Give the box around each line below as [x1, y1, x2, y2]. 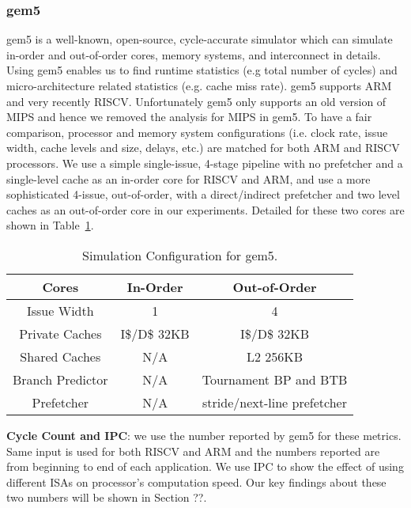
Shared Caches [20, 347, 101, 366]
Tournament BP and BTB [202, 370, 348, 389]
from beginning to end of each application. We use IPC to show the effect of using [6, 458, 404, 475]
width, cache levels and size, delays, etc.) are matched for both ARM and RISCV [6, 139, 400, 156]
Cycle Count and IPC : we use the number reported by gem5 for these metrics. [6, 426, 402, 443]
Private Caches [19, 324, 102, 343]
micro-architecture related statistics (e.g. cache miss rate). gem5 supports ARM [6, 78, 392, 93]
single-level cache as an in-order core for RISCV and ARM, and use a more [6, 170, 371, 187]
